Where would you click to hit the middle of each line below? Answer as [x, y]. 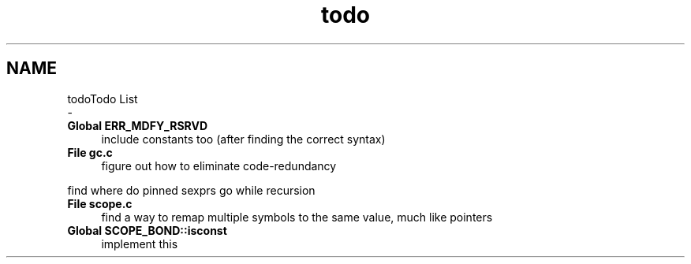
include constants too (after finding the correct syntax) [243, 139]
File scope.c [100, 203]
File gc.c [90, 152]
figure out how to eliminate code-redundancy [219, 165]
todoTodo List [103, 99]
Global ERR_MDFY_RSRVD [138, 125]
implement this [140, 244]
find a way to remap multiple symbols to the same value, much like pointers [297, 217]
